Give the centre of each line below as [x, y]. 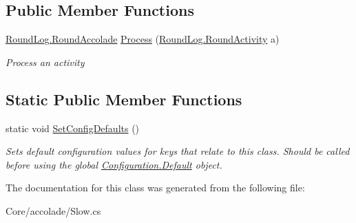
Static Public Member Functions [124, 99]
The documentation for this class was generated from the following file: [155, 188]
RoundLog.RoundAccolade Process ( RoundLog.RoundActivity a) [143, 39]
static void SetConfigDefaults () [73, 128]
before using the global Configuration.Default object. [114, 164]
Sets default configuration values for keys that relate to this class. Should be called [178, 151]
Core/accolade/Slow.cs [53, 210]
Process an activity [45, 62]
